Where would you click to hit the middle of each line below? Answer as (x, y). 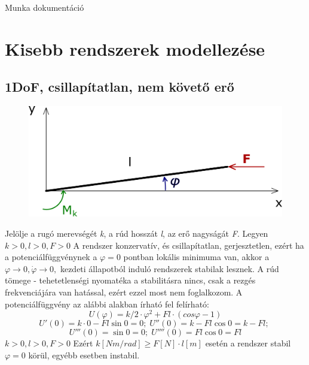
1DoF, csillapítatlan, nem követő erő (120, 87)
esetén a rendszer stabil (248, 343)
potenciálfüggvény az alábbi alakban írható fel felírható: (107, 304)
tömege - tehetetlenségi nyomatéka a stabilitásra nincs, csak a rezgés (130, 280)
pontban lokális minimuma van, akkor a (196, 257)
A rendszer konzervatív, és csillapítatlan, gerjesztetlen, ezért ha (189, 245)
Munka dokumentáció (45, 7)
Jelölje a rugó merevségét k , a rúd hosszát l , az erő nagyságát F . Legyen (137, 233)
